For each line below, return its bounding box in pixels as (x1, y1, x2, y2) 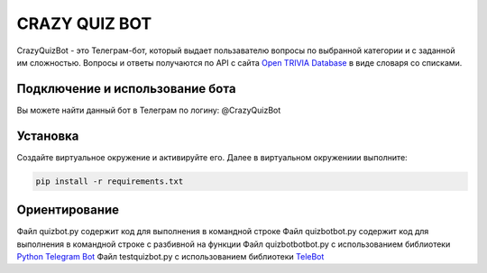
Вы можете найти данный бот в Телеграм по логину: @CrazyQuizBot (16, 105, 281, 115)
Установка (16, 128, 79, 143)
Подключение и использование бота (16, 81, 236, 96)
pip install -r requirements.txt (35, 176, 184, 187)
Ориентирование (16, 203, 120, 218)
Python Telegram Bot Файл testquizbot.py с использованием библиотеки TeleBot (16, 251, 325, 262)
